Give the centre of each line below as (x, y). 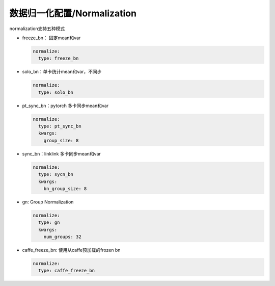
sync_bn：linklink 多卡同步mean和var (62, 153)
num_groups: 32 (62, 237)
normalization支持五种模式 (37, 29)
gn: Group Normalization (48, 202)
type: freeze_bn (59, 58)
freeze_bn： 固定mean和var (51, 38)
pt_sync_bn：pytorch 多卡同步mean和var (65, 106)
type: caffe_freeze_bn (67, 271)
